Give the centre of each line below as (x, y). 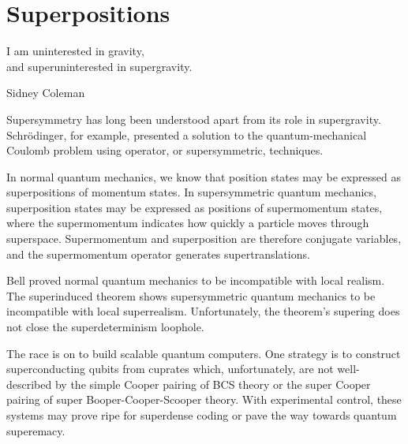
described (29, 384)
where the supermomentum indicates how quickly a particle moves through (188, 223)
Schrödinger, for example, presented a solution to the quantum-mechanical (187, 134)
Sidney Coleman (46, 93)
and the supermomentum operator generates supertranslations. (158, 254)
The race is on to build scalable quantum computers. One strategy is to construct (204, 353)
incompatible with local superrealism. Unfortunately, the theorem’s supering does (203, 311)
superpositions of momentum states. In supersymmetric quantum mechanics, (191, 192)
